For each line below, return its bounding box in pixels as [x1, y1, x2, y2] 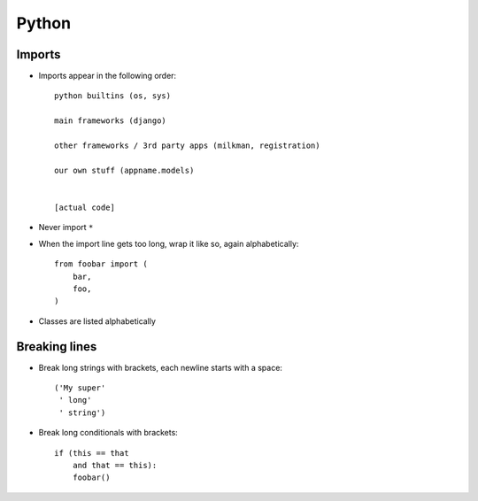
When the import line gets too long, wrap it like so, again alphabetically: [38, 238, 299, 249]
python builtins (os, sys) [54, 91, 172, 101]
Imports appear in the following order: [38, 71, 177, 81]
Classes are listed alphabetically [38, 315, 157, 327]
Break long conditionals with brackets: [38, 428, 179, 438]
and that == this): [72, 460, 158, 470]
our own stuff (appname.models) [54, 165, 195, 175]
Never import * [38, 222, 94, 233]
